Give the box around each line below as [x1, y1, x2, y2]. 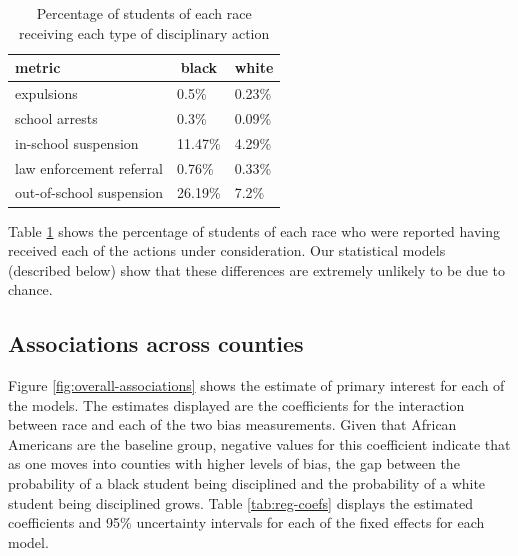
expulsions [15, 83, 78, 104]
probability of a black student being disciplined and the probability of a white [8, 473, 486, 494]
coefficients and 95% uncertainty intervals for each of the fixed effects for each [8, 512, 485, 533]
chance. [8, 279, 53, 300]
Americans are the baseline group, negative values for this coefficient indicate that [8, 433, 511, 454]
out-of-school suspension [15, 182, 164, 203]
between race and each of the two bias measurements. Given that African [8, 414, 457, 435]
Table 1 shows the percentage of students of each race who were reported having [8, 220, 501, 241]
